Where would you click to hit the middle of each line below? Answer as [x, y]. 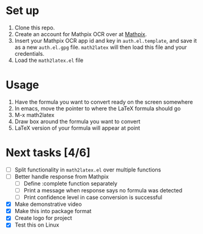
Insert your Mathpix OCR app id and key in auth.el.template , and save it [105, 40]
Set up [22, 11]
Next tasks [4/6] [48, 153]
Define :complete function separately [70, 183]
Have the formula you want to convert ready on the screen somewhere [104, 102]
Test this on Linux [37, 225]
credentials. [29, 53]
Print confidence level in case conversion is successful [93, 197]
